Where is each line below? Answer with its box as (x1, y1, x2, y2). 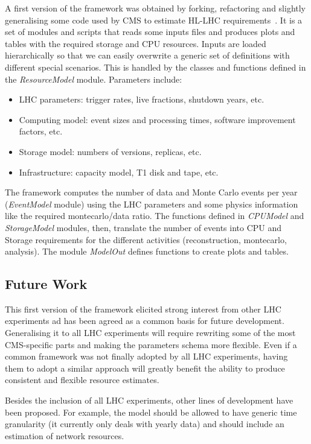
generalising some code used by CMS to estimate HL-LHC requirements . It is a (5, 13, 303, 26)
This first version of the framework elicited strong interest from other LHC (5, 302, 281, 315)
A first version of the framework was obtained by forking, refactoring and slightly (5, 2, 306, 14)
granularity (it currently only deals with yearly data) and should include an (5, 417, 284, 430)
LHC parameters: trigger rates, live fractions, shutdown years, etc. (19, 93, 265, 106)
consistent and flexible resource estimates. (5, 373, 159, 386)
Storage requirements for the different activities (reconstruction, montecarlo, (5, 233, 287, 246)
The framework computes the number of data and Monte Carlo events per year (5, 186, 298, 198)
